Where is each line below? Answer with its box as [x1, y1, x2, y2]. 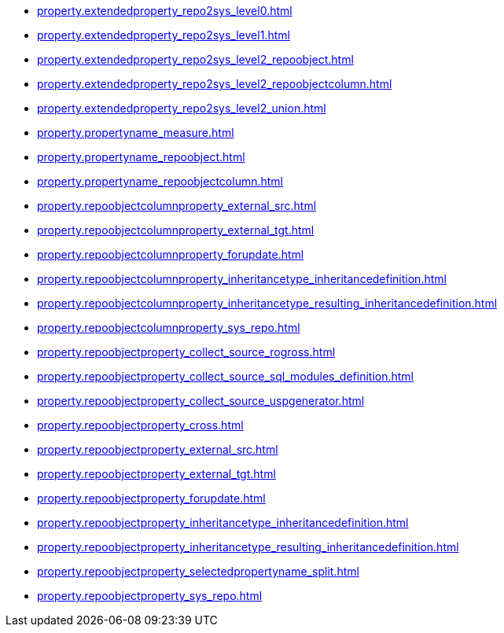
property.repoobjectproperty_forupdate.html [37, 491, 266, 505]
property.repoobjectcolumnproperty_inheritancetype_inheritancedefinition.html [37, 272, 447, 285]
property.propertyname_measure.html [37, 126, 234, 139]
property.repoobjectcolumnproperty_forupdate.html [37, 248, 304, 261]
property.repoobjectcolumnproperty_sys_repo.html [37, 321, 300, 334]
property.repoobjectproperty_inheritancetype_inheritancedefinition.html [37, 516, 409, 529]
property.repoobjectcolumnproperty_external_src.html [37, 199, 317, 212]
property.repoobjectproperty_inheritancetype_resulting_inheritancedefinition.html [37, 540, 459, 554]
